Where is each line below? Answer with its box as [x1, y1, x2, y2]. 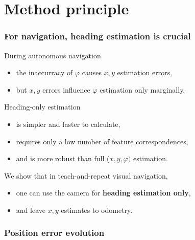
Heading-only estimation [4, 101, 81, 112]
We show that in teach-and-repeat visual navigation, [4, 170, 168, 181]
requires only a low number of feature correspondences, [16, 136, 188, 146]
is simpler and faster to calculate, [16, 118, 120, 129]
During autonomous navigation [4, 50, 101, 60]
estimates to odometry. [61, 204, 133, 215]
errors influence [42, 84, 90, 95]
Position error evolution [4, 226, 105, 239]
